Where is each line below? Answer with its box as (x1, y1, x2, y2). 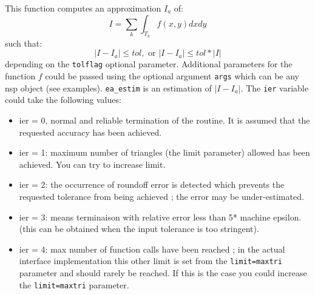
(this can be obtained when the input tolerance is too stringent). (19, 222, 259, 235)
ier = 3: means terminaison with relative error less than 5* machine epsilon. (19, 210, 302, 223)
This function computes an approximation (5, 2, 161, 14)
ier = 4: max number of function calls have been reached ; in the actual (19, 242, 285, 255)
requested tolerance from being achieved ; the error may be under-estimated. (19, 190, 304, 202)
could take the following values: (5, 93, 121, 106)
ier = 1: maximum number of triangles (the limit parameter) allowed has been (19, 146, 310, 159)
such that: (5, 36, 42, 49)
